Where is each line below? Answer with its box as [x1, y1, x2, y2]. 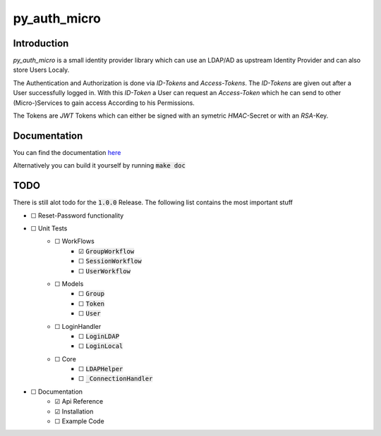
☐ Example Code [54, 417, 105, 425]
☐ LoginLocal [78, 342, 123, 350]
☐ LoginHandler [54, 322, 102, 330]
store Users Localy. [13, 66, 70, 74]
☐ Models [54, 279, 84, 288]
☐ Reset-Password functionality [30, 211, 124, 220]
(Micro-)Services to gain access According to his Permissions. [13, 99, 195, 107]
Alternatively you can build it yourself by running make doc [13, 161, 186, 170]
